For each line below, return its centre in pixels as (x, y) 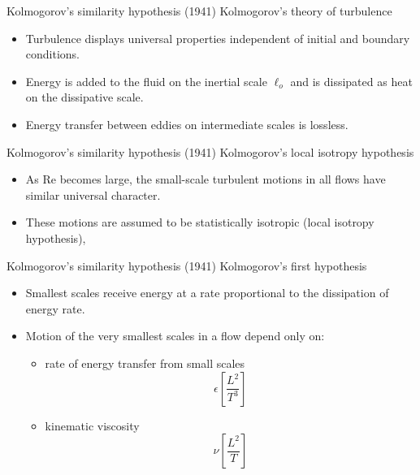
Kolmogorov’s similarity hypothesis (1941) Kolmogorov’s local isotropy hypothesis (210, 151)
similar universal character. (93, 194)
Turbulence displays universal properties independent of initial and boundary (218, 38)
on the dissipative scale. (84, 97)
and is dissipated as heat (351, 81)
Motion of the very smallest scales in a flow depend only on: (175, 336)
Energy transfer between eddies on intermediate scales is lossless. (187, 124)
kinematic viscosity (92, 425)
